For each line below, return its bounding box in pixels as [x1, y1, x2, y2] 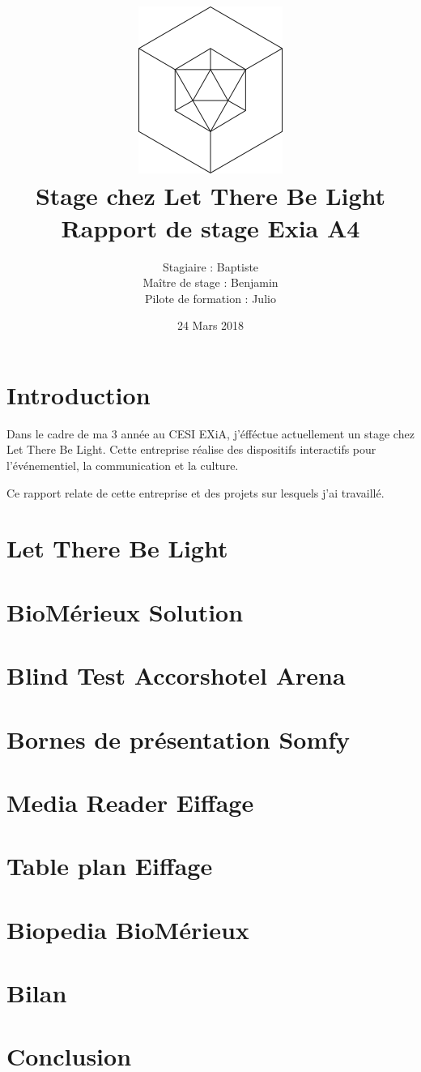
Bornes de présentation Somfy [6, 722, 351, 755]
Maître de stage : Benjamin [142, 274, 279, 291]
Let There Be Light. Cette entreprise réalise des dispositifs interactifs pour [6, 441, 376, 458]
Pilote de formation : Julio [145, 289, 276, 306]
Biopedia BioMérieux [6, 912, 249, 946]
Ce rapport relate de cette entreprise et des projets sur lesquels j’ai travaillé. [6, 484, 385, 501]
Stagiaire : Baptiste [162, 258, 259, 275]
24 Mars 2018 [176, 317, 245, 334]
